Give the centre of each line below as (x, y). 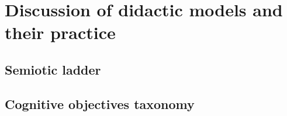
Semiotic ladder (53, 69)
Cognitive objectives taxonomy (100, 103)
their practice (60, 32)
